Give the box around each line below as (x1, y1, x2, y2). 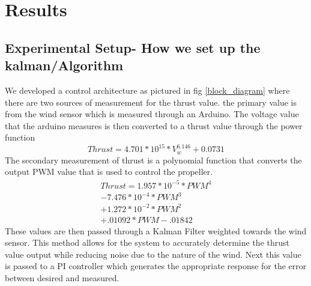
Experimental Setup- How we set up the (5, 38, 261, 56)
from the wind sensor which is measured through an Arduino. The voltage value (5, 108, 299, 120)
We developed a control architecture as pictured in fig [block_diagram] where (5, 84, 290, 96)
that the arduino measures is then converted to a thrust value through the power (5, 119, 303, 132)
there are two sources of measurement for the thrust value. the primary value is (5, 96, 297, 108)
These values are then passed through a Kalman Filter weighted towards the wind (5, 224, 307, 237)
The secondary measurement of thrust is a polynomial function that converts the (5, 153, 302, 166)
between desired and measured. (5, 272, 119, 284)
